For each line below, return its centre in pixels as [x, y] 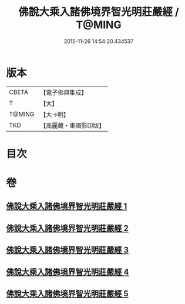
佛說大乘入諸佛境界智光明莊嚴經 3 [68, 250]
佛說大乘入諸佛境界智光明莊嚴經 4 [68, 272]
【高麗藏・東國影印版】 [73, 125]
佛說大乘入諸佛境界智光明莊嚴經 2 [68, 228]
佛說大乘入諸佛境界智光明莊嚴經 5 [68, 294]
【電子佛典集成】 [64, 92]
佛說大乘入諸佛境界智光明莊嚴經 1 [67, 206]
